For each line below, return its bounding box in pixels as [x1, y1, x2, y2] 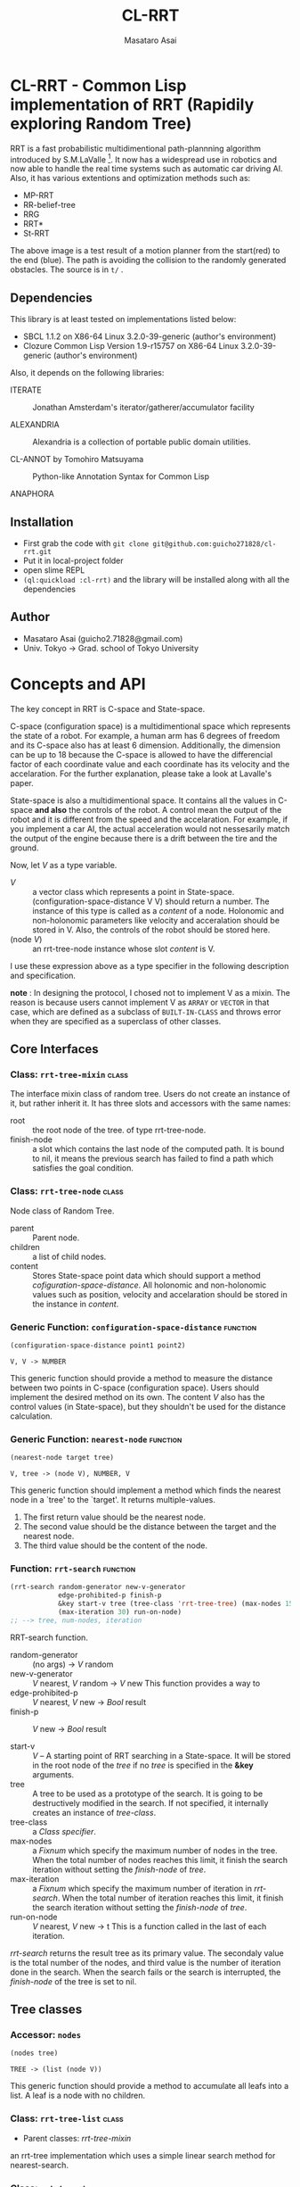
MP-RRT [22, 190, 54, 201]
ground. [10, 842, 39, 853]
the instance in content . [32, 1298, 119, 1309]
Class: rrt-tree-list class [10, 2112, 124, 2125]
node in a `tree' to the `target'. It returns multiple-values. [10, 1495, 216, 1505]
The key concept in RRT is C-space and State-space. [10, 703, 206, 714]
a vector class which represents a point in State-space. [32, 886, 235, 897]
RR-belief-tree [22, 200, 77, 211]
